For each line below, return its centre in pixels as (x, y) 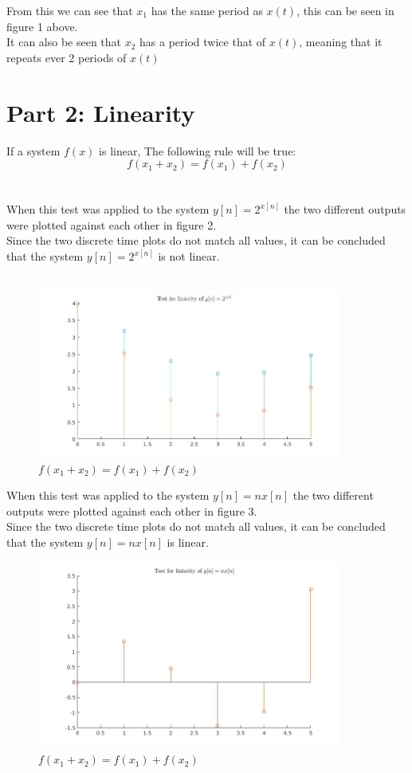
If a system (33, 150)
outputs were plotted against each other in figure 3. (132, 510)
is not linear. (189, 256)
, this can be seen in (345, 10)
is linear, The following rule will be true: (198, 150)
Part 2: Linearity (101, 112)
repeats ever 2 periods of (67, 57)
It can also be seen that (64, 42)
